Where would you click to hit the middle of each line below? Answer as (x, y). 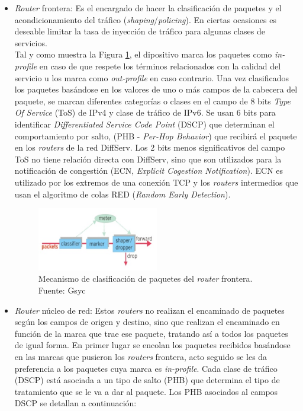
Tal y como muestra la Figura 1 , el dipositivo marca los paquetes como (143, 54)
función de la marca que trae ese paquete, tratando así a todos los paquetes (151, 333)
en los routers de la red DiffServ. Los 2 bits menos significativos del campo (150, 147)
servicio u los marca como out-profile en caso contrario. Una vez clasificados (151, 77)
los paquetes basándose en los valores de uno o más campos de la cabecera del (156, 89)
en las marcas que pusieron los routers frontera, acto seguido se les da (141, 356)
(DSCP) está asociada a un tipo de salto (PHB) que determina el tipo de (147, 380)
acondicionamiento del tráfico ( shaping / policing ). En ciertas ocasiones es (145, 19)
